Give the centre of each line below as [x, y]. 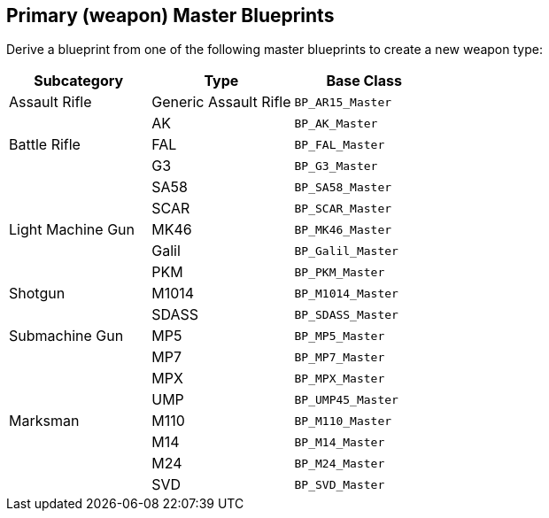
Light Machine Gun [72, 230]
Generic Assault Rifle [221, 102]
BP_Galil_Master [346, 251]
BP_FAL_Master [340, 144]
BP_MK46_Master [343, 229]
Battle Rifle [45, 145]
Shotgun [37, 294]
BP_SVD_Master [340, 484]
